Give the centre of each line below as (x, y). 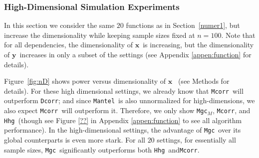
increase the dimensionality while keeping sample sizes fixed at (100, 35)
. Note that (238, 35)
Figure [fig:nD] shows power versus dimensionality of (85, 81)
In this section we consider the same (59, 25)
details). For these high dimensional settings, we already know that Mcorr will (124, 90)
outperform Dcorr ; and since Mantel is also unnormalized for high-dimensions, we (129, 100)
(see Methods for (204, 81)
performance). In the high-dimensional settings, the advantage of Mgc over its (123, 130)
